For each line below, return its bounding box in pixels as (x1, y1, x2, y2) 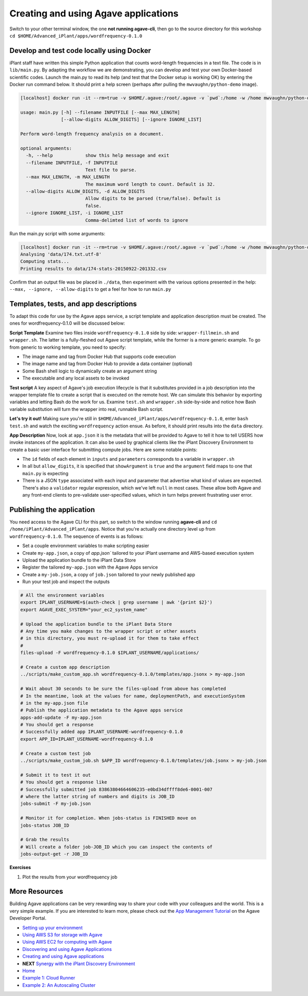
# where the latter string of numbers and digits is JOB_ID (20, 794, 175, 799)
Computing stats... (20, 258, 69, 265)
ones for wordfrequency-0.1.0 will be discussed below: (9, 320, 125, 326)
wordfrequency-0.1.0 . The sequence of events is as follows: (9, 533, 144, 539)
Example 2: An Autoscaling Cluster (22, 982, 96, 988)
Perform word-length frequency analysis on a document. (20, 131, 164, 137)
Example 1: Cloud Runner (22, 975, 75, 981)
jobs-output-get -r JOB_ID (20, 851, 88, 857)
